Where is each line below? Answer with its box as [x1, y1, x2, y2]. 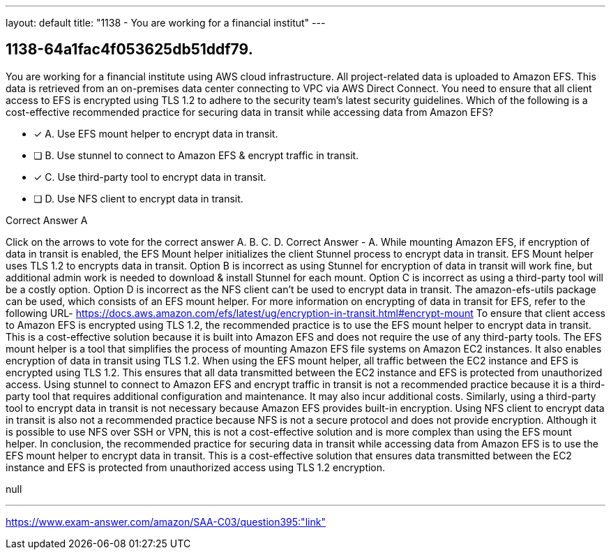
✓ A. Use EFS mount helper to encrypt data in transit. [33, 127, 278, 140]
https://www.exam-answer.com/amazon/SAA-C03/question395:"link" [6, 515, 326, 528]
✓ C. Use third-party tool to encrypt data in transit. [33, 170, 266, 183]
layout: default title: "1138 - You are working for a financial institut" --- [6, 17, 326, 29]
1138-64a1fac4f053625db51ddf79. [6, 40, 253, 59]
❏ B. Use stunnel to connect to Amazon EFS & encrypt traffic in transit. [33, 149, 359, 161]
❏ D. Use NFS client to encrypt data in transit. [33, 192, 243, 205]
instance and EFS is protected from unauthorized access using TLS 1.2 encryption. [6, 461, 386, 473]
